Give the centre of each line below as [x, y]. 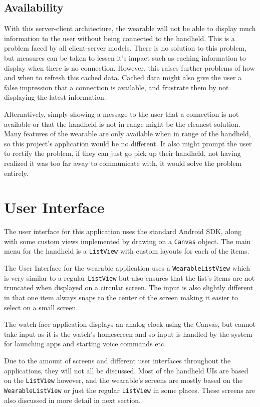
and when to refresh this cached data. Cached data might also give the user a [123, 77]
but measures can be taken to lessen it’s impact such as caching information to [125, 57]
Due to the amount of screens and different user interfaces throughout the [117, 361]
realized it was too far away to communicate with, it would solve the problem [123, 163]
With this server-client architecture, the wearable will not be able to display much [130, 28]
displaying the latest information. [55, 97]
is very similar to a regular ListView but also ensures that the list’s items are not [129, 277]
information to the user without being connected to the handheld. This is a [119, 38]
